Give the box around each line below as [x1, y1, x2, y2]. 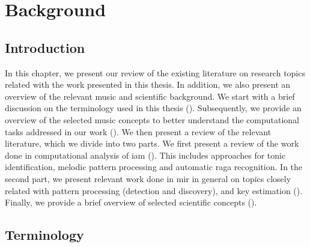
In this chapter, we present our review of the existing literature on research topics [5, 66, 305, 79]
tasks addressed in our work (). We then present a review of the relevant [5, 125, 272, 138]
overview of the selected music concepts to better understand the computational [5, 113, 299, 126]
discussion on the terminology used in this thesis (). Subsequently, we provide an [5, 102, 302, 114]
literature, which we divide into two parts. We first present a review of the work [5, 137, 299, 150]
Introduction [5, 38, 85, 56]
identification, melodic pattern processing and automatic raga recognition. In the [5, 160, 303, 173]
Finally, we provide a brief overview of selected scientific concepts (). [5, 196, 257, 209]
